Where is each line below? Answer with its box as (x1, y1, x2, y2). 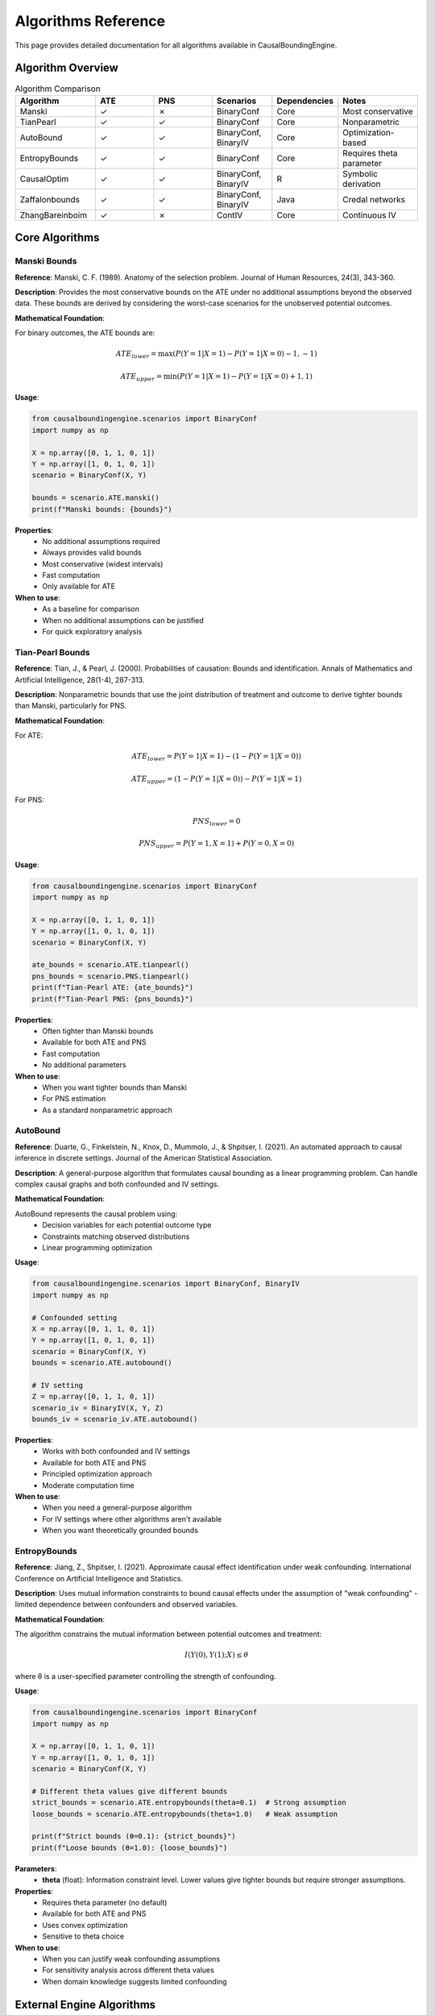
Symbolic (342, 168, 379, 179)
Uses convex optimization (42, 1920, 128, 1930)
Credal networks (342, 193, 406, 205)
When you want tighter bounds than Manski (42, 1082, 187, 1092)
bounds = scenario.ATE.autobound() (31, 1358, 172, 1368)
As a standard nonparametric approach (42, 1105, 173, 1115)
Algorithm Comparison (14, 83, 101, 94)
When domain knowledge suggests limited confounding (42, 1976, 227, 1986)
